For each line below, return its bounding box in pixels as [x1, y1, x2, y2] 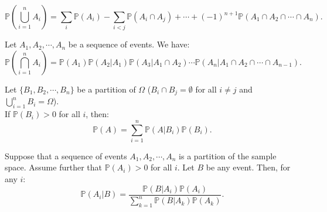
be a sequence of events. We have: [68, 38, 190, 50]
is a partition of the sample [179, 149, 277, 162]
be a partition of [77, 83, 136, 95]
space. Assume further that [5, 161, 102, 173]
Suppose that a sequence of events [5, 149, 127, 162]
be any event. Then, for [206, 161, 291, 173]
